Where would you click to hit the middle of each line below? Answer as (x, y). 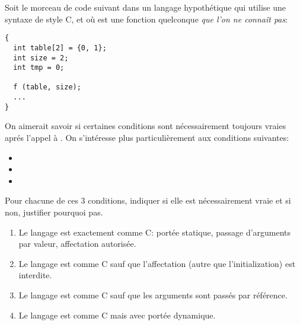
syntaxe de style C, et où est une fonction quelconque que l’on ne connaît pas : (146, 19)
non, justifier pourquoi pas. (54, 212)
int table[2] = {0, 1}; (60, 48)
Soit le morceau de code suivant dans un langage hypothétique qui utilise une (145, 7)
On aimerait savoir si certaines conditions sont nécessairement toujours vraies (146, 126)
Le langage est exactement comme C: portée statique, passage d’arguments (155, 232)
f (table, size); (47, 87)
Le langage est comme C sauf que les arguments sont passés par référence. (153, 295)
